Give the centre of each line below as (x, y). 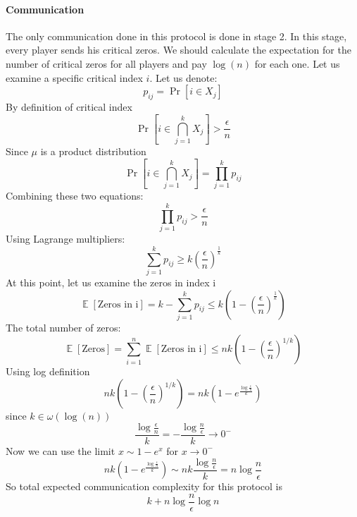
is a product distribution (93, 151)
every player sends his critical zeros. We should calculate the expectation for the (178, 50)
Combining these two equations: (75, 196)
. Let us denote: (183, 77)
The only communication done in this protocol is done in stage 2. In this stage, (176, 36)
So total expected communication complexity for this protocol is (144, 486)
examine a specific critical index (74, 77)
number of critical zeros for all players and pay (106, 63)
